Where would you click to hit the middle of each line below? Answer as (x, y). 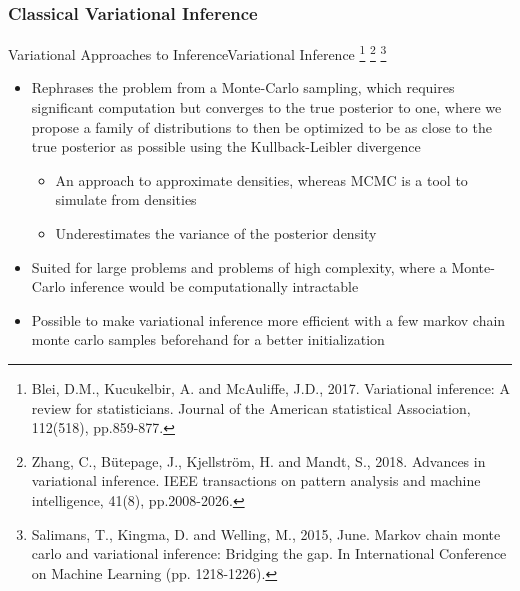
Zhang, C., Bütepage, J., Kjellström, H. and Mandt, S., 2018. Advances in (258, 460)
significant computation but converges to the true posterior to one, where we (266, 107)
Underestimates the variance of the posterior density (216, 233)
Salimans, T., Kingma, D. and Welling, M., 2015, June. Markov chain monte (266, 533)
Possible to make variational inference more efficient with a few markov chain (268, 319)
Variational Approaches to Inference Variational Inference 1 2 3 (197, 52)
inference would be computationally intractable (214, 286)
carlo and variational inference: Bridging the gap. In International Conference (269, 553)
